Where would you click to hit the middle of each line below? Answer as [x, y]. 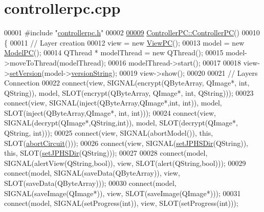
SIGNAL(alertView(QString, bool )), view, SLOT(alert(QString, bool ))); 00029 [125, 163]
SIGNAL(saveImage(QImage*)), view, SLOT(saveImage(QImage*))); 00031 [123, 193]
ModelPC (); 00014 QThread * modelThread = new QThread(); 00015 [114, 52]
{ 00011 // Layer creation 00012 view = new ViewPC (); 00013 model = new [124, 42]
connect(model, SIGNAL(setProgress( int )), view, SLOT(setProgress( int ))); [121, 203]
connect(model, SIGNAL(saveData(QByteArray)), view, [92, 173]
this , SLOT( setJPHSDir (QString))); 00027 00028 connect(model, [106, 153]
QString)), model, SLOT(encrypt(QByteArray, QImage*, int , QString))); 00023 [129, 92]
